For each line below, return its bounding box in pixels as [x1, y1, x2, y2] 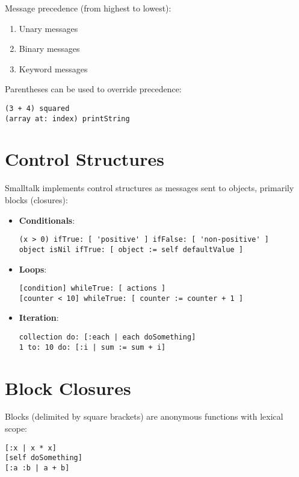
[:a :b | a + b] [5, 463, 70, 472]
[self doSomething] [5, 453, 82, 463]
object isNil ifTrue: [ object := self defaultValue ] [19, 245, 244, 254]
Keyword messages [19, 62, 88, 75]
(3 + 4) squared [5, 104, 70, 113]
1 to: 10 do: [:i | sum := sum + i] [19, 343, 166, 352]
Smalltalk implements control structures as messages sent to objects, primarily [5, 182, 294, 194]
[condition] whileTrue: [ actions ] [19, 284, 166, 293]
